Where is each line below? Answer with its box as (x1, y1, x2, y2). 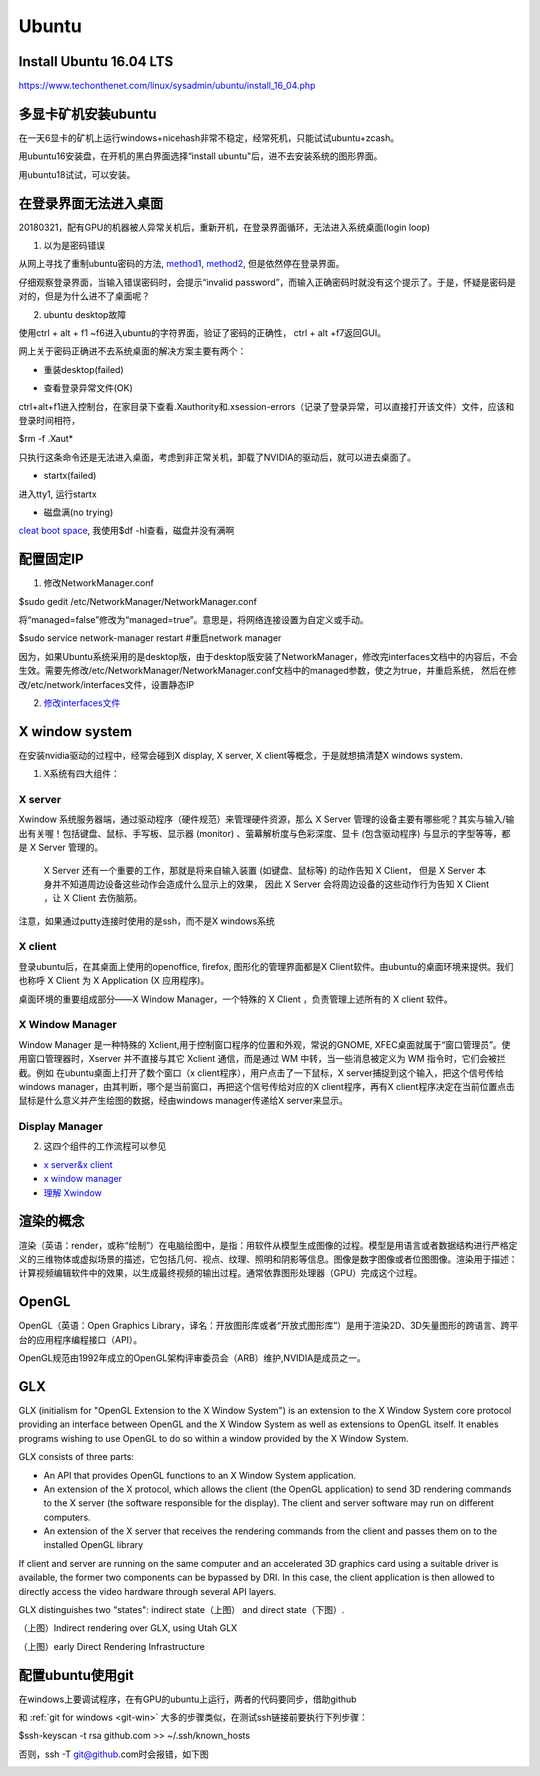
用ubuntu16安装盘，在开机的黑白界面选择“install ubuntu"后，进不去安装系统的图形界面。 (18, 150, 383, 162)
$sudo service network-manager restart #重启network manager (18, 632, 282, 644)
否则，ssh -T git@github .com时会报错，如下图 (18, 1748, 209, 1760)
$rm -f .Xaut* (18, 433, 74, 445)
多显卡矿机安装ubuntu (18, 105, 157, 122)
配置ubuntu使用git (18, 1666, 134, 1684)
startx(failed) (43, 470, 97, 482)
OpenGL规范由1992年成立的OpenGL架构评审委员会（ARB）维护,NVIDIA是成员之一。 (18, 1352, 367, 1364)
